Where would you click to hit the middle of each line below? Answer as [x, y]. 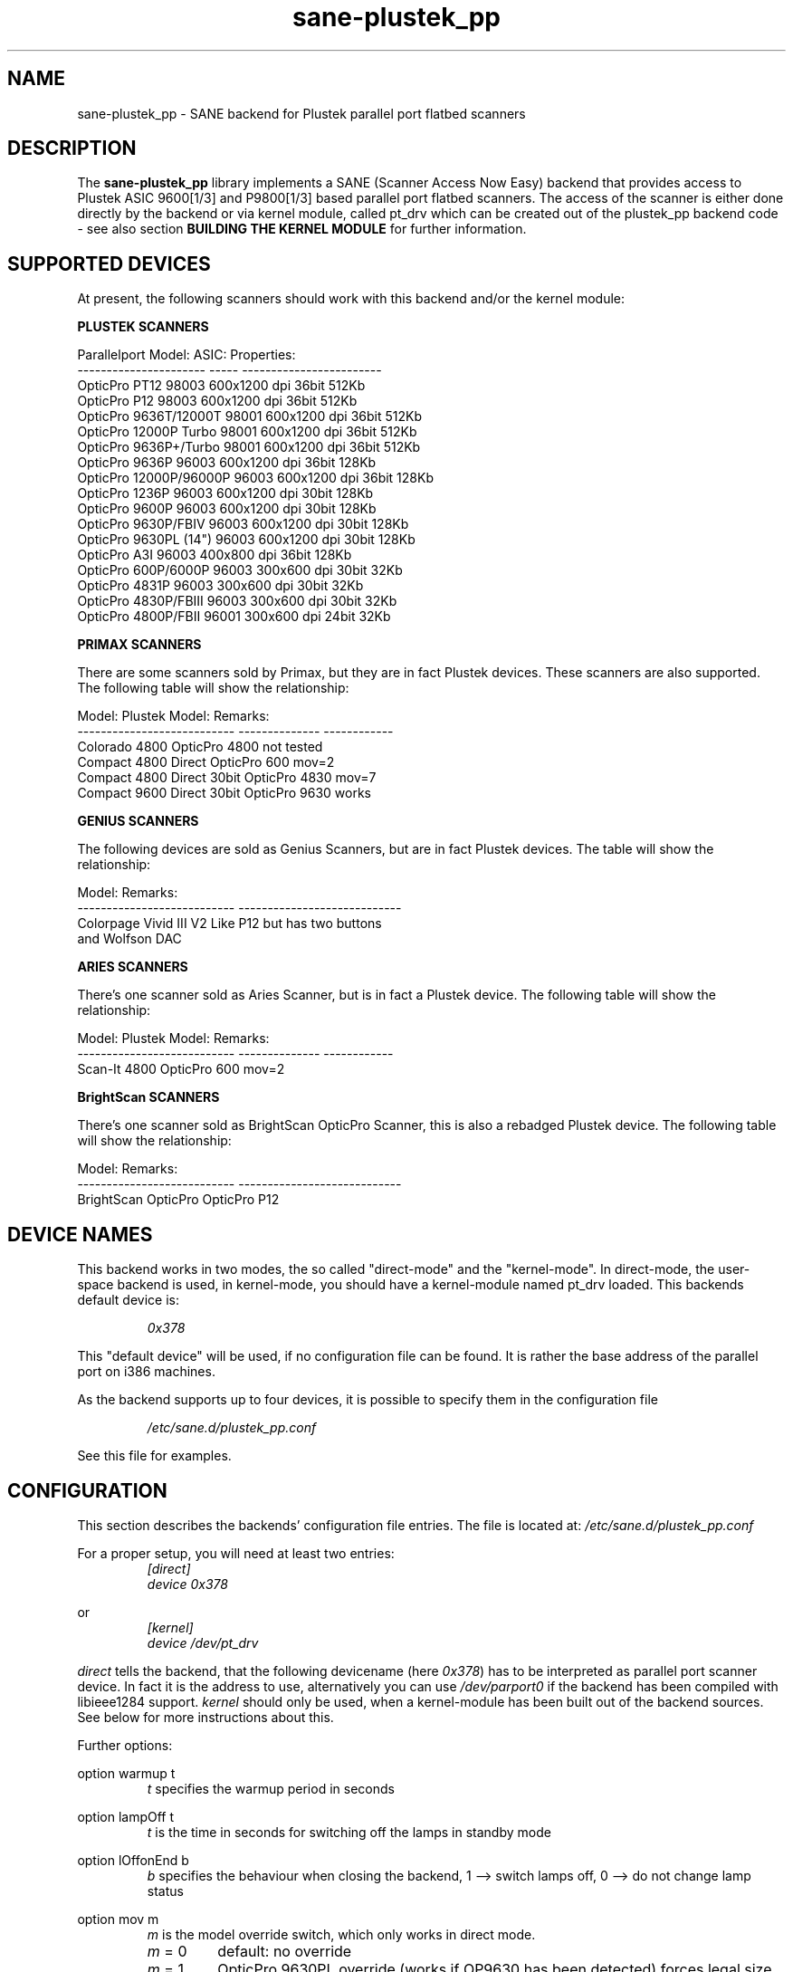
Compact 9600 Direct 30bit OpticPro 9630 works [224, 793]
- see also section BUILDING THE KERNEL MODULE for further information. [302, 229]
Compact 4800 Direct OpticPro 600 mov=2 [206, 762]
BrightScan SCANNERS [148, 1097]
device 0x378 [187, 1584]
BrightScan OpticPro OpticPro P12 [178, 1200]
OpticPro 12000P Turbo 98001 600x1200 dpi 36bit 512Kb [247, 432]
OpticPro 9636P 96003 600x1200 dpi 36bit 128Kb [227, 463]
